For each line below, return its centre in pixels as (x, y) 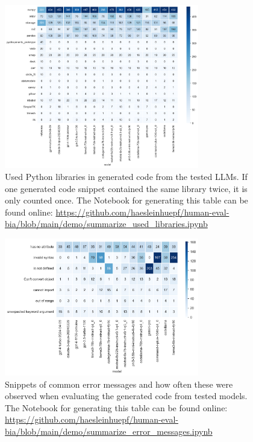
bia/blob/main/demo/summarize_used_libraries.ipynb (106, 224)
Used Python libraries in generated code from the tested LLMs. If (126, 177)
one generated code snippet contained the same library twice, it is (126, 188)
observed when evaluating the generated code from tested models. (126, 396)
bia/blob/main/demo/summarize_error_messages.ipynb (109, 431)
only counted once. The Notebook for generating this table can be (126, 200)
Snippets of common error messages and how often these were (119, 384)
